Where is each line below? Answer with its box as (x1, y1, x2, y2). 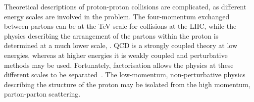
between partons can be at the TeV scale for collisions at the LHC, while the (4, 21, 237, 31)
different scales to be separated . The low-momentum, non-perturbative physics (4, 69, 246, 80)
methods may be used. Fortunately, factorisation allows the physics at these (4, 59, 234, 70)
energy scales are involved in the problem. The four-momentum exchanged (4, 11, 230, 21)
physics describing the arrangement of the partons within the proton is (4, 30, 219, 41)
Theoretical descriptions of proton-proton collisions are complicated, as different (4, 1, 247, 11)
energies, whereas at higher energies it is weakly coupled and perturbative (4, 50, 228, 60)
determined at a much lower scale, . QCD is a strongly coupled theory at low (4, 40, 238, 51)
